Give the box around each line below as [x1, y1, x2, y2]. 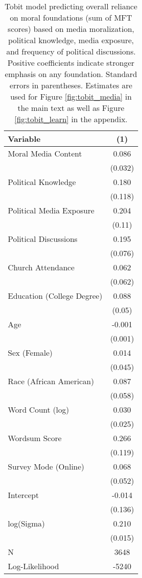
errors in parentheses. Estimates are [9, 79, 133, 91]
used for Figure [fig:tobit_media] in [10, 91, 132, 102]
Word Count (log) [8, 404, 69, 415]
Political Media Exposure [8, 205, 95, 216]
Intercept [8, 489, 39, 500]
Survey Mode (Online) [8, 461, 85, 472]
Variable [8, 133, 41, 144]
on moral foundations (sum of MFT [10, 12, 132, 23]
